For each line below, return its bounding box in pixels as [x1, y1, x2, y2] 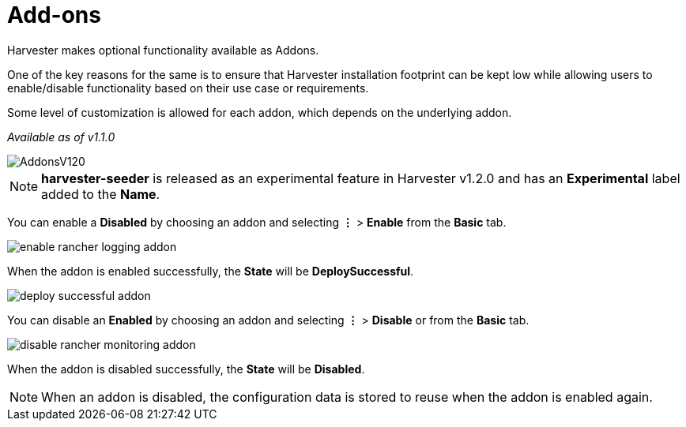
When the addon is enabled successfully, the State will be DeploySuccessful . [7, 264, 414, 278]
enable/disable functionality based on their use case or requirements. [7, 81, 369, 95]
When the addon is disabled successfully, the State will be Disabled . [7, 361, 365, 376]
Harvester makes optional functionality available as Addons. [7, 43, 319, 57]
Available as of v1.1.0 [7, 129, 115, 144]
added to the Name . [41, 185, 160, 202]
